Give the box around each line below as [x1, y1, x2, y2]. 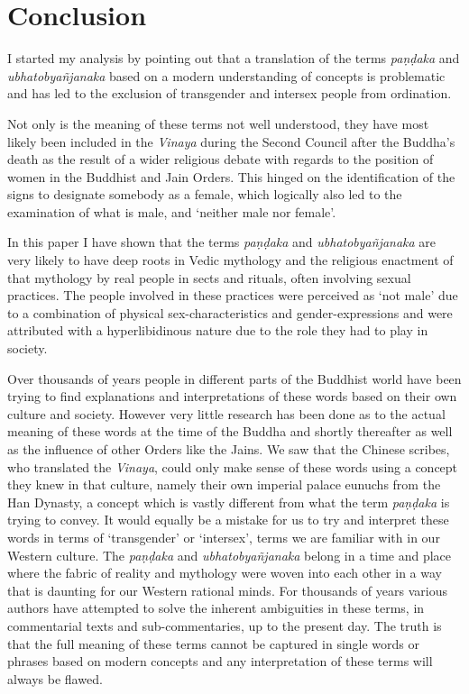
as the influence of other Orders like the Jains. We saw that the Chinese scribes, [7, 440, 450, 458]
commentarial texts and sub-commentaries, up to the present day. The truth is [7, 616, 442, 635]
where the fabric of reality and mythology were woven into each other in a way [7, 563, 442, 582]
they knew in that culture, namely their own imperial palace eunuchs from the [7, 475, 441, 494]
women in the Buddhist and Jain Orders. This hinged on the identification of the [7, 167, 455, 186]
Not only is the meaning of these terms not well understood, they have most [7, 114, 429, 132]
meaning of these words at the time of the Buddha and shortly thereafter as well [7, 422, 453, 441]
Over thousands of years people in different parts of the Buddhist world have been [7, 369, 462, 388]
